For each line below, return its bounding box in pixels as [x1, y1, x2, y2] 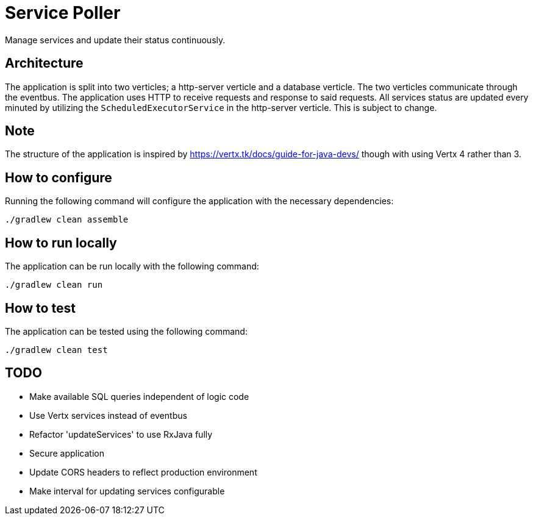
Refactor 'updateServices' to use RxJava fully [29, 429, 213, 440]
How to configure [5, 169, 112, 185]
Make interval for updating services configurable [29, 485, 225, 496]
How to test [5, 300, 76, 316]
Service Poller [5, 2, 121, 23]
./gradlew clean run [5, 280, 103, 290]
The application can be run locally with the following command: [5, 261, 259, 272]
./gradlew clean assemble [5, 215, 129, 225]
